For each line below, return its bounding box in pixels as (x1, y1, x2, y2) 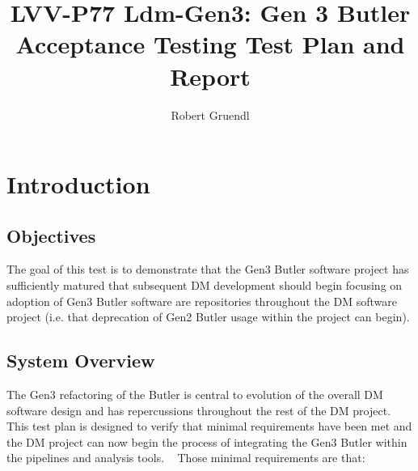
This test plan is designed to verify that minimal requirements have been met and (6, 418, 412, 435)
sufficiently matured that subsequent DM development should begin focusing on (6, 277, 403, 294)
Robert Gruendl (171, 106, 250, 123)
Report (170, 59, 251, 92)
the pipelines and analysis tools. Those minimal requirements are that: (6, 449, 365, 466)
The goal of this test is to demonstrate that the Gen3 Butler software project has (6, 261, 409, 278)
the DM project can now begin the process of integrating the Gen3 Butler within (6, 433, 407, 450)
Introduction (6, 168, 150, 201)
